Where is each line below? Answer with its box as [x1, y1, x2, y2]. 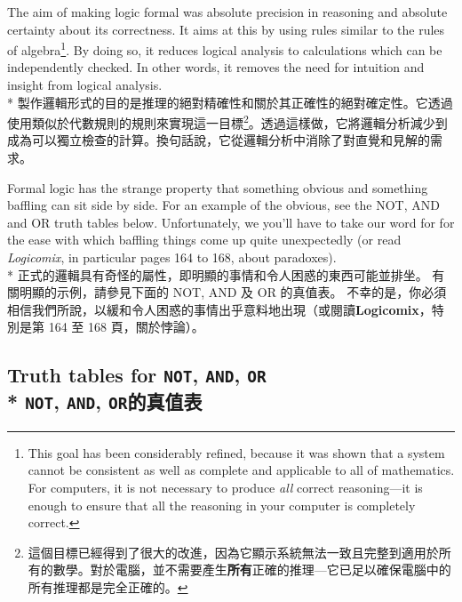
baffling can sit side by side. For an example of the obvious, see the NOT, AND [7, 196, 440, 214]
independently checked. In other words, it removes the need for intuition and [7, 58, 425, 76]
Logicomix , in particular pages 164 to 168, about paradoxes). [7, 248, 337, 267]
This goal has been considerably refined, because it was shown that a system [28, 443, 445, 462]
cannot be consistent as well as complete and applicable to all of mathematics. [28, 461, 455, 479]
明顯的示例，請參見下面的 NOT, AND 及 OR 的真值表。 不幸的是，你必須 [19, 283, 447, 301]
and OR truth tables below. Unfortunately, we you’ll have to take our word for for [7, 213, 455, 231]
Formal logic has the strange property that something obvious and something [7, 178, 428, 197]
